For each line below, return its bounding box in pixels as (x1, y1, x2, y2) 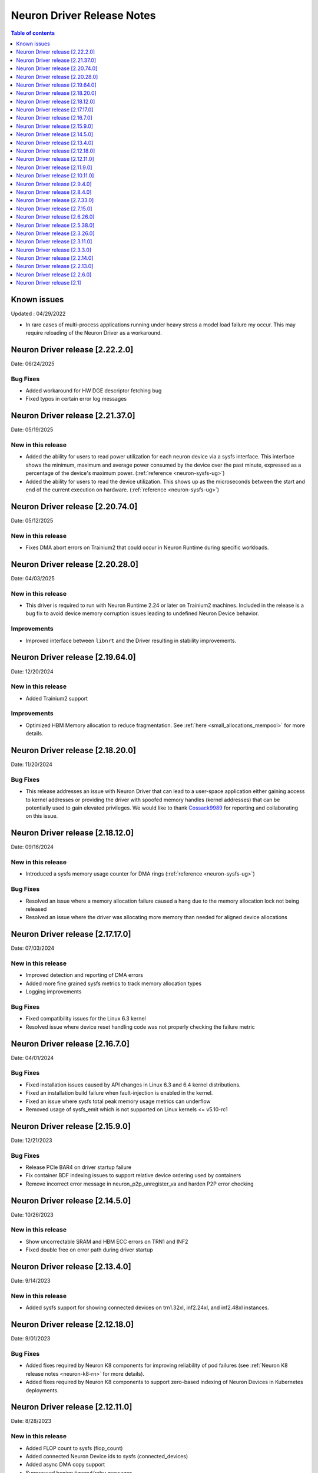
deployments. (25, 1386, 59, 1393)
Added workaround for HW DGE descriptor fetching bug (25, 387, 162, 394)
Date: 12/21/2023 (11, 1137, 52, 1144)
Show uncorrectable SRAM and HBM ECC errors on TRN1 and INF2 (25, 1238, 188, 1245)
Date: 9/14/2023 (11, 1277, 51, 1284)
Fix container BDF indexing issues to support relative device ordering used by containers (25, 1172, 241, 1179)
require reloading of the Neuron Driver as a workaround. (25, 329, 162, 336)
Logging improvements (25, 988, 82, 995)
